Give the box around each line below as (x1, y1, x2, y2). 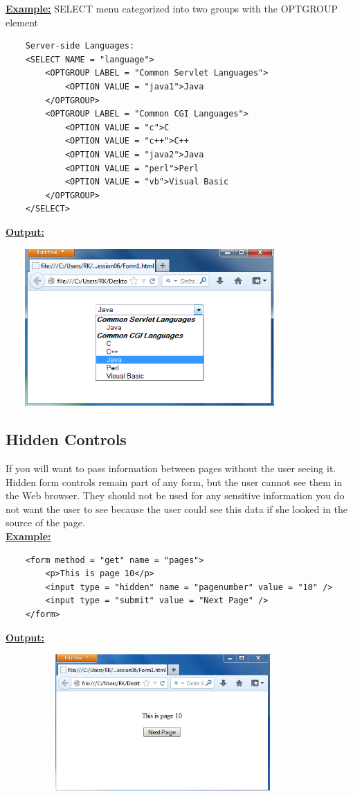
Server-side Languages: (25, 41, 135, 51)
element (6, 15, 39, 29)
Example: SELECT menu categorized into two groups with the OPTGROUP (6, 1, 338, 15)
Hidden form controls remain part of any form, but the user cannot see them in (6, 474, 343, 489)
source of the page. (6, 515, 85, 530)
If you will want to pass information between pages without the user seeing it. (6, 461, 336, 476)
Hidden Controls (6, 429, 127, 450)
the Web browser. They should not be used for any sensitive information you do (6, 488, 345, 503)
